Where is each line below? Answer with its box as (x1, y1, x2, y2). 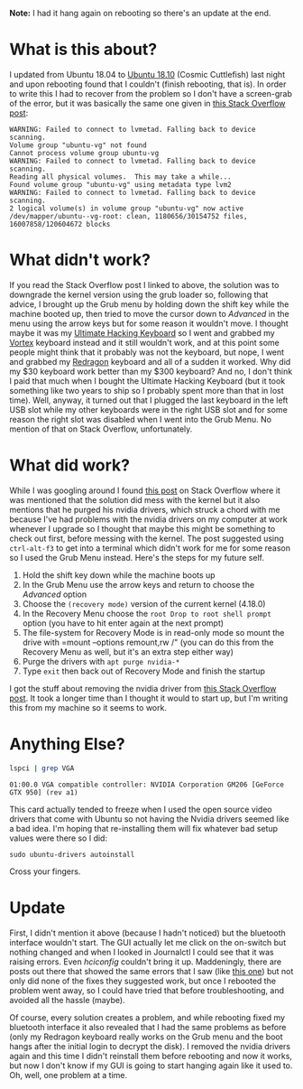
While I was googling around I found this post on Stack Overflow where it (9, 485, 281, 496)
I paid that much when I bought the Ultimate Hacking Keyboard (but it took (9, 375, 286, 386)
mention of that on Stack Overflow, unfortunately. (9, 423, 193, 434)
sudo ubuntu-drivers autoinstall (9, 850, 135, 859)
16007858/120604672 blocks (9, 219, 111, 228)
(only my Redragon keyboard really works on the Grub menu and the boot (9, 1031, 283, 1042)
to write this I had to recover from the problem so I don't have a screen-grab (9, 88, 293, 98)
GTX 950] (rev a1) (9, 787, 78, 797)
